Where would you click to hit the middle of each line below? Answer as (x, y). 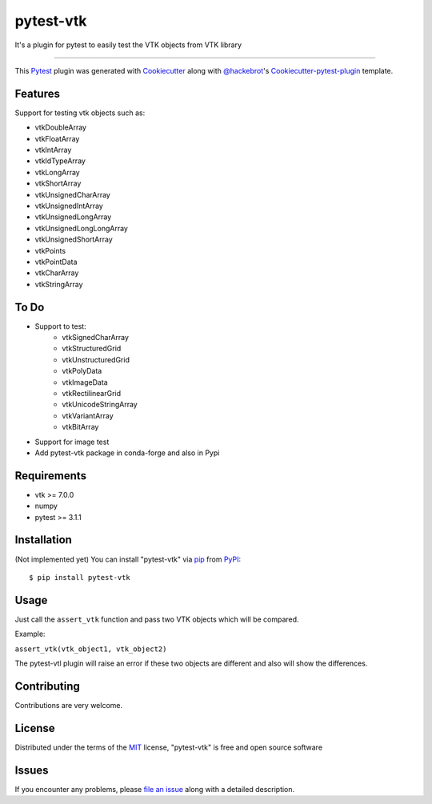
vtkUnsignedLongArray (73, 217)
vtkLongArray (57, 172)
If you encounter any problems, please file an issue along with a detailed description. (155, 789)
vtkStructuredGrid (92, 349)
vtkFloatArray (57, 138)
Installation (43, 540)
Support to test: (61, 326)
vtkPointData (56, 262)
